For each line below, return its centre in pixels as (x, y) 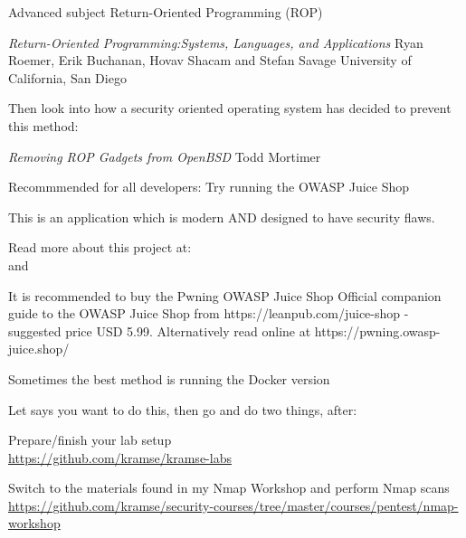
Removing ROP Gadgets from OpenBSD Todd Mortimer (165, 156)
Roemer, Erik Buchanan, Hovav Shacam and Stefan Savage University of (210, 60)
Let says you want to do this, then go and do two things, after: (183, 409)
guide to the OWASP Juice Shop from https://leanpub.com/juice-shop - (209, 313)
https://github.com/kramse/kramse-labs (120, 457)
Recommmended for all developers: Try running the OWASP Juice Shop (209, 187)
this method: (43, 125)
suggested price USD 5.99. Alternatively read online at (160, 330)
